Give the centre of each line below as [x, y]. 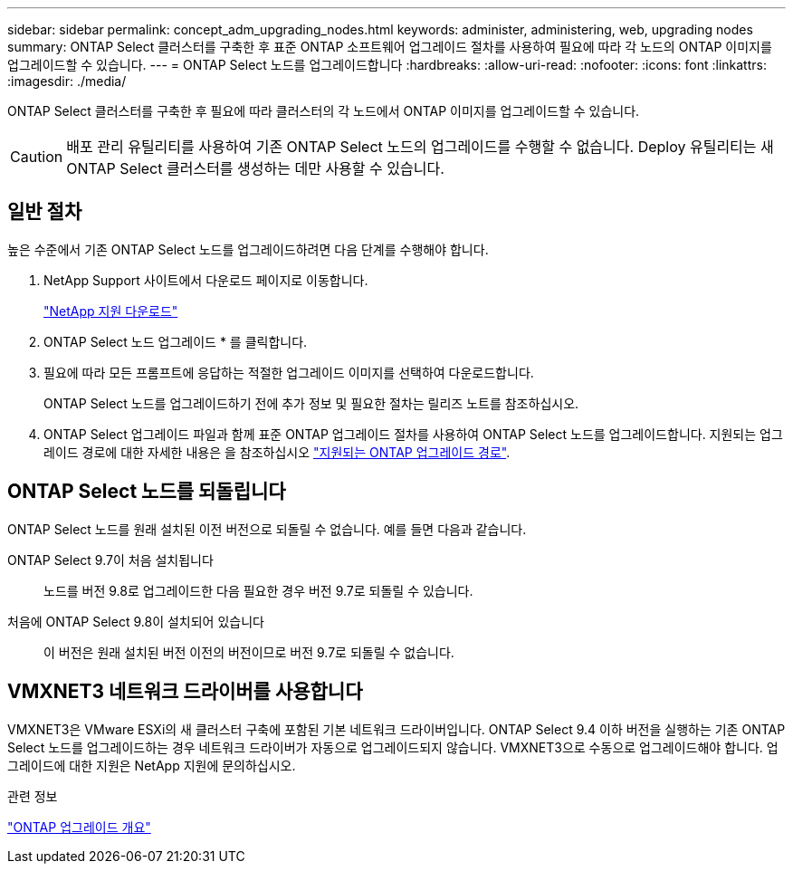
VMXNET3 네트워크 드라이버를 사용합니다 [185, 692]
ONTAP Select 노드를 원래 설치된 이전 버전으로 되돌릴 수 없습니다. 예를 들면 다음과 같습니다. [267, 529]
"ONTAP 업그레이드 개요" [79, 827]
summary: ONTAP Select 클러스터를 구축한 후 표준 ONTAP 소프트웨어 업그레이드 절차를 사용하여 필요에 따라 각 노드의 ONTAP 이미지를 [390, 47]
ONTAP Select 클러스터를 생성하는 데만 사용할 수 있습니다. [255, 168]
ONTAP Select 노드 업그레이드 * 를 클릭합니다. [176, 341]
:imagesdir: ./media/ [67, 81]
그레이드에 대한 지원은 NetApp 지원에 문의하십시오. [152, 765]
